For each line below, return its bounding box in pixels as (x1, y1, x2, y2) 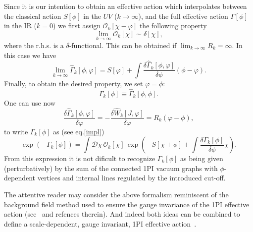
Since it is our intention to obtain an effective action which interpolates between (4, 1, 247, 11)
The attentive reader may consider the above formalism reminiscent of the (4, 189, 229, 199)
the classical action (4, 10, 61, 21)
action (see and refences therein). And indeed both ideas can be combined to (4, 209, 240, 219)
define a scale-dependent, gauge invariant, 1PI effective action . (4, 218, 197, 229)
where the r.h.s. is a (4, 40, 64, 50)
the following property (139, 20, 207, 31)
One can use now (4, 97, 55, 108)
